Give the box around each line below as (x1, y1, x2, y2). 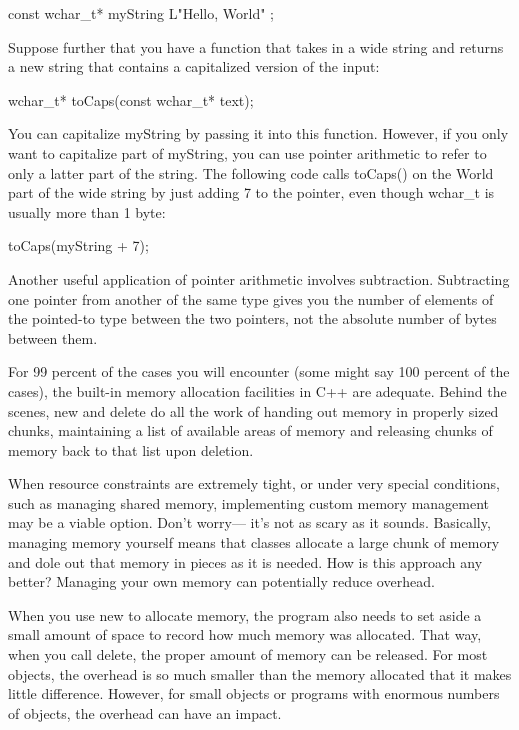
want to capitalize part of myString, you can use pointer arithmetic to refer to (8, 142, 487, 163)
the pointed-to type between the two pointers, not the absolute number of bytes (8, 308, 497, 329)
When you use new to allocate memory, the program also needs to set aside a (8, 604, 482, 625)
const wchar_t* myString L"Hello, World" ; (8, 3, 275, 23)
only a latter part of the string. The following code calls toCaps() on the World (8, 162, 494, 183)
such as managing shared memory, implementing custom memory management (8, 492, 490, 513)
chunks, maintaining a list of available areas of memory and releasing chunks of (8, 420, 493, 441)
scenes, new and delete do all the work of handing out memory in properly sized (8, 400, 499, 421)
